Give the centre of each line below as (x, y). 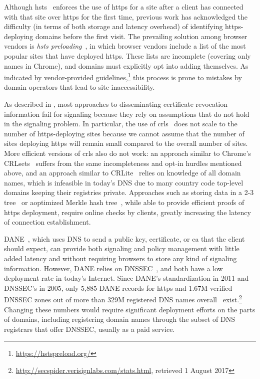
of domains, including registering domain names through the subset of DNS (119, 319)
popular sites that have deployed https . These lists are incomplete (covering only (127, 55)
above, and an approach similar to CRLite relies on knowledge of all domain (122, 173)
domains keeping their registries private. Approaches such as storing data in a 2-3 (129, 192)
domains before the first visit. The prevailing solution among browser (141, 36)
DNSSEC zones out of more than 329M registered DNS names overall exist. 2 (123, 299)
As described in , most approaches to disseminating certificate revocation (116, 104)
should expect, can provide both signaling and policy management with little (122, 248)
